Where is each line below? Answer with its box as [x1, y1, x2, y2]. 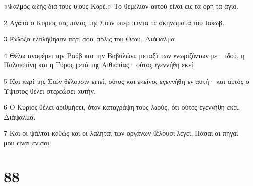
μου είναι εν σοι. [4, 137, 51, 147]
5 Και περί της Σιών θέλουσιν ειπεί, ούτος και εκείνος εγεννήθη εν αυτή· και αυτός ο [4, 76, 249, 86]
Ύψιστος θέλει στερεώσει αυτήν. [4, 85, 96, 96]
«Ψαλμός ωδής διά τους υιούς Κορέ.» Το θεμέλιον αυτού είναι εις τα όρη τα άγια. [4, 1, 238, 11]
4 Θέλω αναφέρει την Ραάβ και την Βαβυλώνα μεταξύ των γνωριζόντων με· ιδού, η [4, 50, 245, 60]
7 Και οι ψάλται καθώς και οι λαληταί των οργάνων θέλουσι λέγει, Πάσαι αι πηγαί [4, 128, 238, 138]
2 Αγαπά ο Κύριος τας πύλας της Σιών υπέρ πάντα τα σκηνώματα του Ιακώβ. [4, 17, 225, 27]
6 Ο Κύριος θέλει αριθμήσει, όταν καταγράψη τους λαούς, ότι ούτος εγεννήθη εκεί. [4, 102, 240, 112]
